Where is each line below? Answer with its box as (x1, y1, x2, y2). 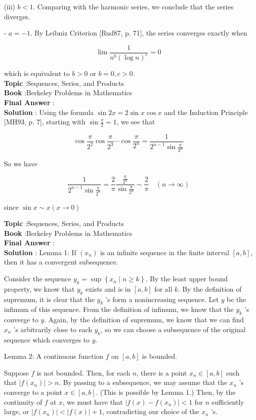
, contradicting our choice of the (102, 406, 199, 417)
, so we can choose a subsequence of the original (100, 324, 246, 334)
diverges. (4, 11, 31, 21)
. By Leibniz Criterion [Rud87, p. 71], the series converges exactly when (30, 28, 248, 38)
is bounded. (142, 351, 177, 361)
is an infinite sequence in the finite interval (100, 247, 229, 257)
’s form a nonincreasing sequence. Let (105, 294, 219, 304)
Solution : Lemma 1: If (4, 247, 77, 257)
